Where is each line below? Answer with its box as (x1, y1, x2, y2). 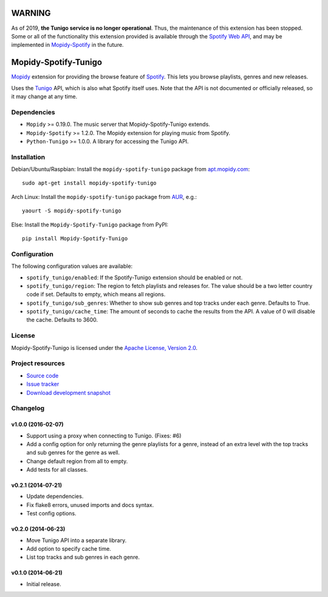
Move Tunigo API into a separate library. (26, 536, 127, 544)
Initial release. (26, 580, 61, 587)
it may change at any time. (11, 93, 78, 100)
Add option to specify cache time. (26, 545, 112, 553)
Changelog (11, 404, 45, 413)
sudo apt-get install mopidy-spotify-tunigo (22, 180, 157, 187)
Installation (11, 153, 46, 161)
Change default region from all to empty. (26, 457, 128, 465)
